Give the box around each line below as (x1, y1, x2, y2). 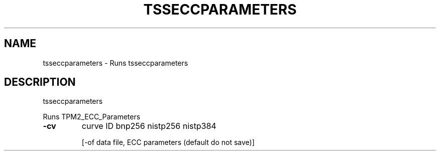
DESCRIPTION (4, 76, 76, 89)
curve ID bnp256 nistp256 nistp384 (81, 121, 216, 131)
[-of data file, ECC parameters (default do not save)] (81, 138, 255, 147)
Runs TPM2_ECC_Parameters (43, 112, 141, 121)
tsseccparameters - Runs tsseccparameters (43, 58, 188, 67)
